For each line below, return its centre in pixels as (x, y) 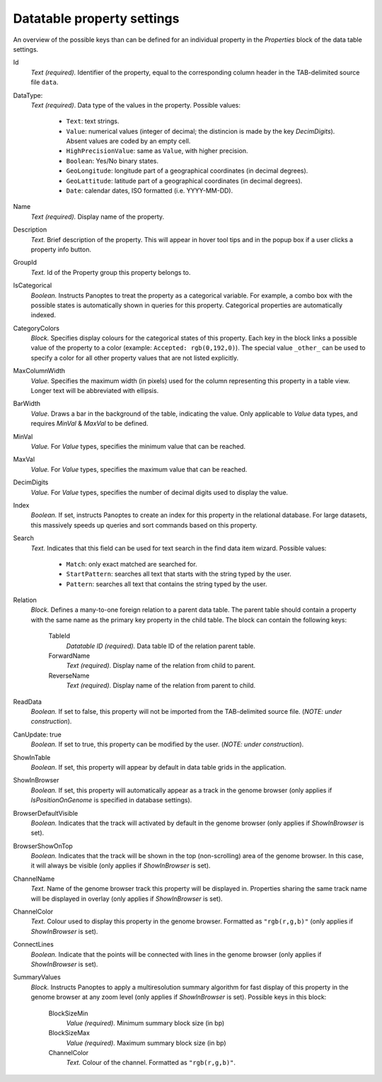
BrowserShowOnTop (43, 845)
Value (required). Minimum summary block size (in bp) (145, 1023)
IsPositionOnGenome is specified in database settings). (111, 800)
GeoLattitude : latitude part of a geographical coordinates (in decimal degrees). (184, 181)
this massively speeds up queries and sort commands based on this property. (144, 525)
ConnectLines (34, 945)
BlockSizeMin (68, 1013)
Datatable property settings (96, 18)
